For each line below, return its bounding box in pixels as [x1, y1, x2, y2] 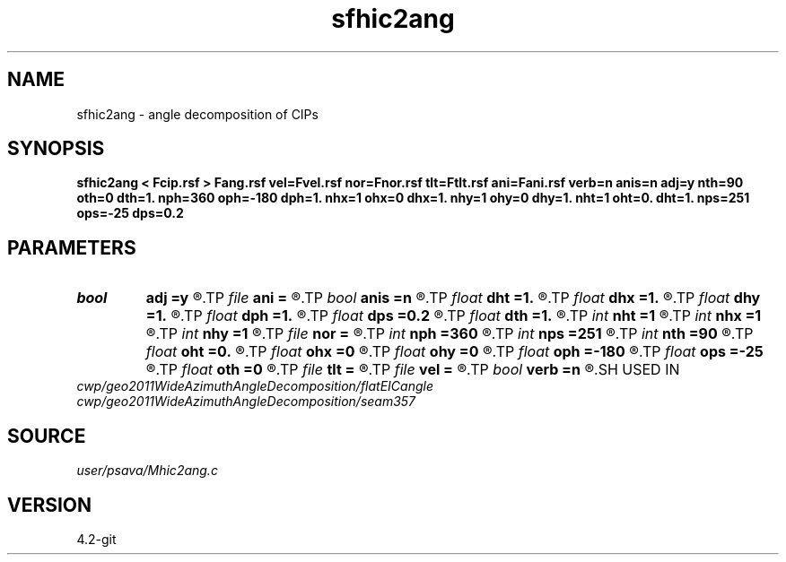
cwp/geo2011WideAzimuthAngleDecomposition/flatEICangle [76, 378, 433, 394]
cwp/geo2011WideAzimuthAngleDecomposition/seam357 [76, 393, 416, 410]
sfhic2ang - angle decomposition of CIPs [76, 106, 319, 122]
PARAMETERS [7, 236, 136, 259]
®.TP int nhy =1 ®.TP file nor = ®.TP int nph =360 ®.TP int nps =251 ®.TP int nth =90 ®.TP [145, 324, 754, 343]
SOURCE [7, 424, 86, 447]
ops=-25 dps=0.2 [76, 205, 184, 221]
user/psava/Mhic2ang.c [76, 463, 218, 479]
